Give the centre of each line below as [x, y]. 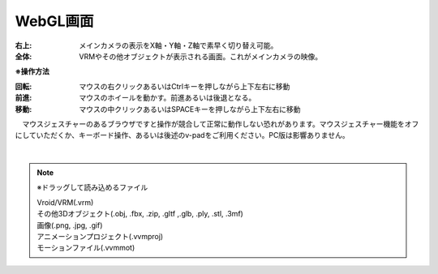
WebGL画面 [54, 21]
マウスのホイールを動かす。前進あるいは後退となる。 [167, 98]
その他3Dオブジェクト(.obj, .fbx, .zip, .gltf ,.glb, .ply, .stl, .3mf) [140, 214]
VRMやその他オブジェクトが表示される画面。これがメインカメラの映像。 [201, 56]
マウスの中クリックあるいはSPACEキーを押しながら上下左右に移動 [190, 109]
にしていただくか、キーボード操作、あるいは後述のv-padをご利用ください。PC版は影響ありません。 [182, 135]
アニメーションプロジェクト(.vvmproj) [100, 237]
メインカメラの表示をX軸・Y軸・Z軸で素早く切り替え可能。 [178, 45]
